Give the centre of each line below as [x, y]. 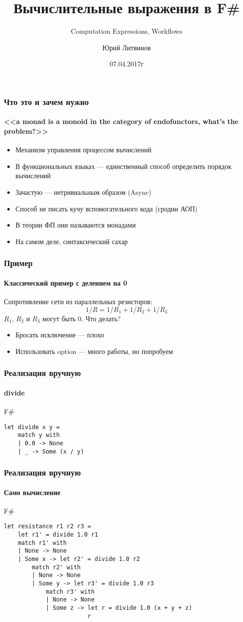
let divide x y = [32, 427]
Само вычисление [32, 492]
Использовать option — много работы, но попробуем [94, 351]
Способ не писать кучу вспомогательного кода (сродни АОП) [106, 208]
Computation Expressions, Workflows [127, 31]
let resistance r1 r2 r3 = [47, 527]
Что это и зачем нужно [47, 101]
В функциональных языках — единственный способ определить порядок [123, 166]
